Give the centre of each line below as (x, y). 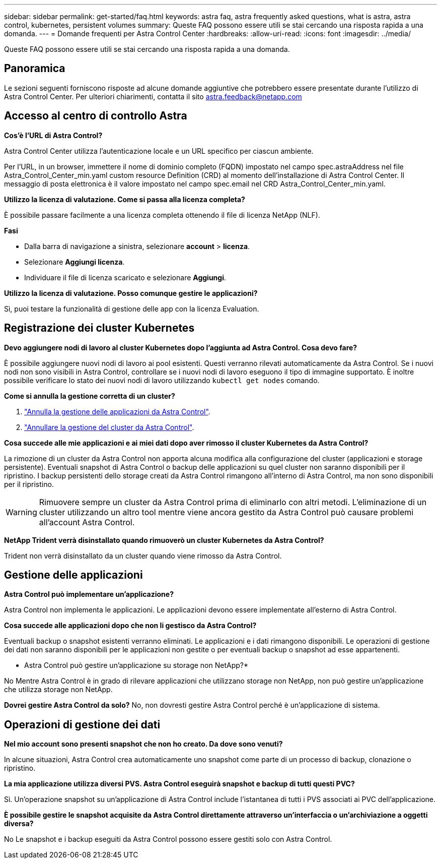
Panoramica (35, 69)
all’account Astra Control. (87, 522)
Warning (21, 512)
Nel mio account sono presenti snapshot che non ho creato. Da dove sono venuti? (143, 744)
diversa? (19, 824)
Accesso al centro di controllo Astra (96, 116)
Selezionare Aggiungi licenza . (75, 262)
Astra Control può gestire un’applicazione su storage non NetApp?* (136, 665)
